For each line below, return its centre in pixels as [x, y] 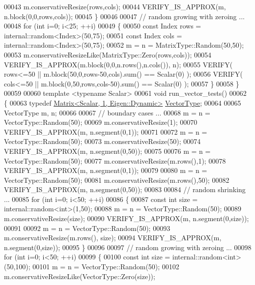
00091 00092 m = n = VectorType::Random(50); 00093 [87, 228]
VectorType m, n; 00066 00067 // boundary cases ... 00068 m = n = [107, 112]
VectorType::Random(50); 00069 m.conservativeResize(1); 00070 [101, 122]
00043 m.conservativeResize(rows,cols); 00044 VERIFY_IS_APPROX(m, [115, 6]
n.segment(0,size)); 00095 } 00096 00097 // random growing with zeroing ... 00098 [128, 247]
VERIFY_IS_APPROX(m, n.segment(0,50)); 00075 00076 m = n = [107, 151]
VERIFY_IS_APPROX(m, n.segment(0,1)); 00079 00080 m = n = [106, 170]
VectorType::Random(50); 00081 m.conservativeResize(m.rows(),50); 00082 [117, 180]
